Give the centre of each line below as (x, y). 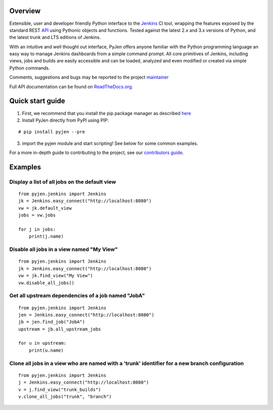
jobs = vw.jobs (37, 215)
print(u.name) (46, 350)
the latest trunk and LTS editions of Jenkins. (55, 38)
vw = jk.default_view (45, 208)
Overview (25, 11)
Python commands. (30, 68)
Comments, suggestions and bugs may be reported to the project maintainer (89, 77)
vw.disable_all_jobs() (47, 283)
